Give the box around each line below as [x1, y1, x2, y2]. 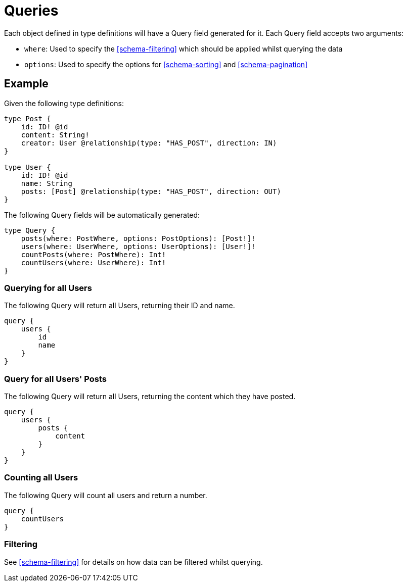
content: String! [21, 130, 89, 139]
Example [4, 77, 49, 90]
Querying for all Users [4, 282, 92, 293]
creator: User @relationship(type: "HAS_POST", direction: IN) [21, 138, 277, 147]
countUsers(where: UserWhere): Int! [21, 258, 166, 267]
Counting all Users [4, 472, 78, 483]
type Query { [4, 226, 56, 234]
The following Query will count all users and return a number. [4, 491, 207, 500]
